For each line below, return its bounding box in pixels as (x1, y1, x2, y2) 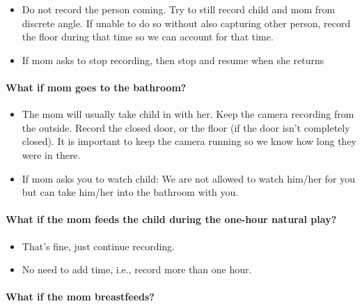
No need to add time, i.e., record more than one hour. (22, 262, 252, 277)
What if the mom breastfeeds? (6, 289, 155, 304)
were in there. (22, 147, 81, 162)
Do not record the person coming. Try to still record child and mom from (22, 2, 336, 16)
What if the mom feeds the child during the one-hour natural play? (6, 212, 337, 227)
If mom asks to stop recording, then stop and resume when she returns (22, 52, 324, 67)
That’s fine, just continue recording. (22, 238, 175, 253)
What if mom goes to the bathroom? (6, 79, 187, 94)
